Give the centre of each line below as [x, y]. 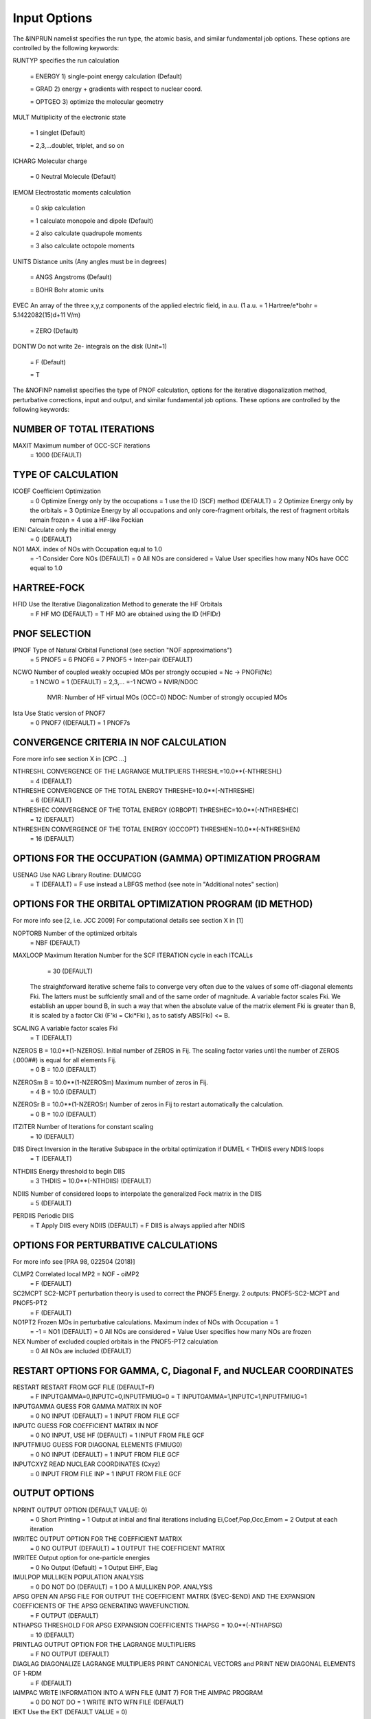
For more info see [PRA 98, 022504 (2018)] [74, 1261]
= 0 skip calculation [58, 208]
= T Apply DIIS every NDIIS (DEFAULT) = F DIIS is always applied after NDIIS [137, 1225]
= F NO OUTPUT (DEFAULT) [70, 1654]
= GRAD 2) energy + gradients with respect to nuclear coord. [116, 89]
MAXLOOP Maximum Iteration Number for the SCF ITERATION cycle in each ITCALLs [133, 955]
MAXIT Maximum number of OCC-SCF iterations [81, 446]
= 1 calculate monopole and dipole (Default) [92, 221]
